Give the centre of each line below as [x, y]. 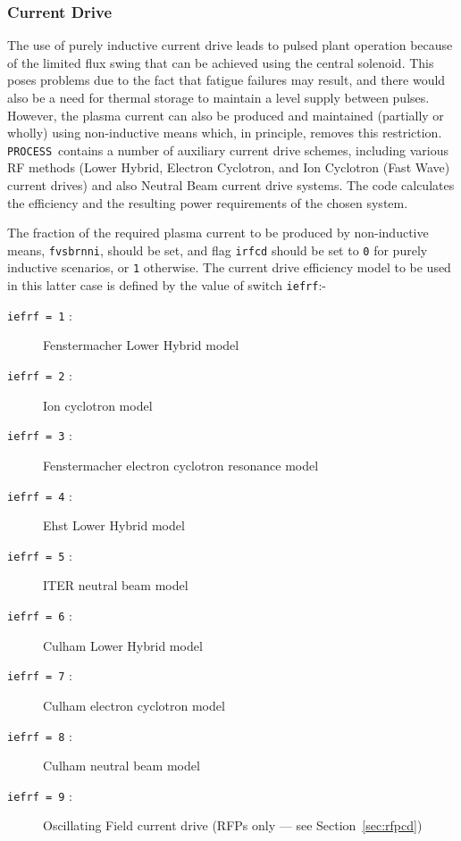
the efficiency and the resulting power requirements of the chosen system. [208, 202]
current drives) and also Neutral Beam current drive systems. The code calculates [231, 185]
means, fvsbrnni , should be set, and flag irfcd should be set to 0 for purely [218, 250]
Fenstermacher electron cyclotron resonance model [181, 465]
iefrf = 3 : [40, 435]
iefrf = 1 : [40, 315]
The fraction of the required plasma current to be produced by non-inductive [218, 233]
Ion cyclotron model [98, 405]
